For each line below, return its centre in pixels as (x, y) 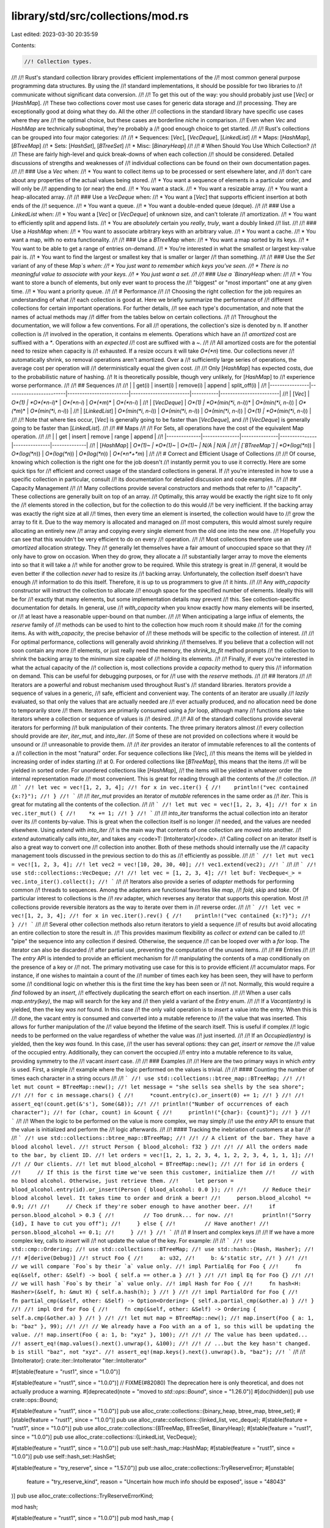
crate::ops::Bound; (35, 1400)
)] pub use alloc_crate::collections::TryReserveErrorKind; (82, 1496)
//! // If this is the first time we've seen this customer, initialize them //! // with (163, 1172)
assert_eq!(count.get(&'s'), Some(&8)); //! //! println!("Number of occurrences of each (150, 1104)
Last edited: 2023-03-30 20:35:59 (55, 34)
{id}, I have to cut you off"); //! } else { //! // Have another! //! (140, 1224)
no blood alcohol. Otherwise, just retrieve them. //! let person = (123, 1181)
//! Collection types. (58, 61)
